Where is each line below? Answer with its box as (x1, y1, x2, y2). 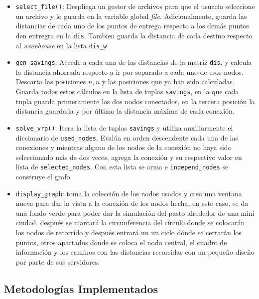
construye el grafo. (15, 171, 72, 181)
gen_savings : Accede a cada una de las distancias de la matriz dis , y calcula (15, 57, 252, 67)
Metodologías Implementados (4, 281, 158, 296)
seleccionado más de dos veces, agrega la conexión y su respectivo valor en (15, 151, 242, 162)
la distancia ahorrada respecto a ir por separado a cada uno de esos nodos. (15, 66, 244, 77)
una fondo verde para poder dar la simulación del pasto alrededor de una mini (15, 207, 255, 218)
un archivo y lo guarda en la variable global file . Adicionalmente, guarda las (15, 10, 247, 21)
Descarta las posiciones (15, 76, 86, 87)
